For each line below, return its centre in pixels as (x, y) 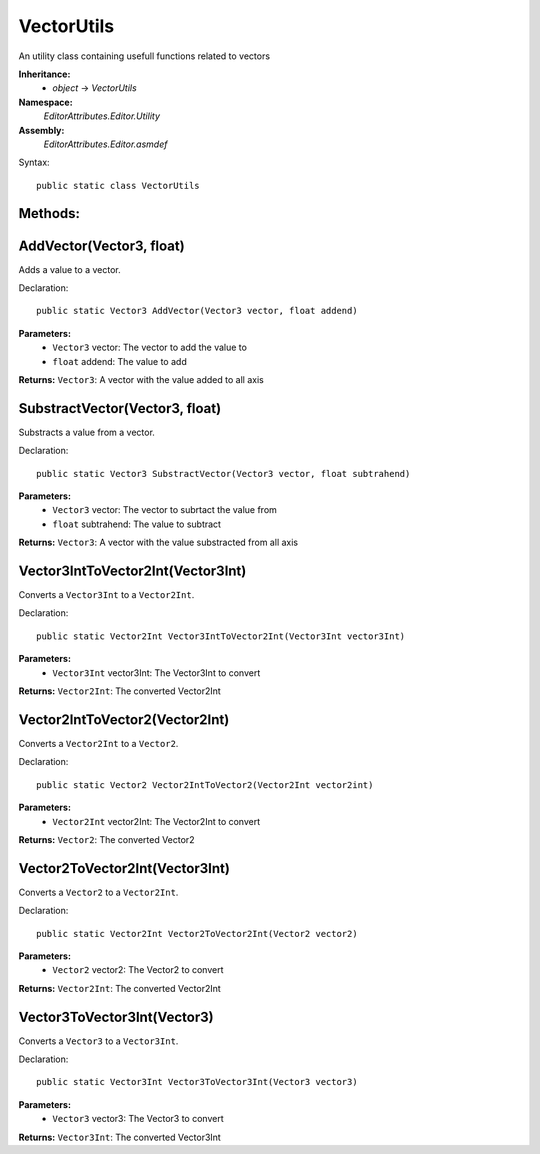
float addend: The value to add (119, 361)
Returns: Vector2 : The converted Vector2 (106, 839)
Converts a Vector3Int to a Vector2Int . (106, 595)
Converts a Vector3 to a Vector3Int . (98, 1041)
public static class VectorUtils (118, 185)
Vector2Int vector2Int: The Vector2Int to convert (156, 821)
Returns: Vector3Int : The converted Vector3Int (120, 1137)
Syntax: (34, 162)
